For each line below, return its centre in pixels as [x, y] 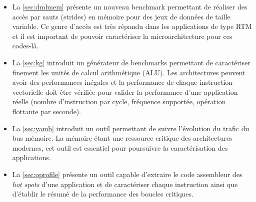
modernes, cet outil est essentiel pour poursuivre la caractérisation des [120, 147]
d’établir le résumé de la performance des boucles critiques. [103, 194]
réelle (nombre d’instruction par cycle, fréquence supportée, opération [119, 101]
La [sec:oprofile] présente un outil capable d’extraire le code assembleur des [127, 174]
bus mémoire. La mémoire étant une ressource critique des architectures [122, 138]
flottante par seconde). [47, 111]
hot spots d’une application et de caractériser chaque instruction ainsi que [125, 184]
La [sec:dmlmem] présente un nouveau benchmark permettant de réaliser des [130, 6]
